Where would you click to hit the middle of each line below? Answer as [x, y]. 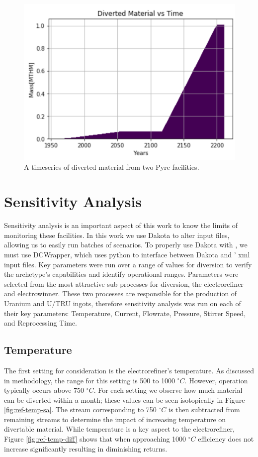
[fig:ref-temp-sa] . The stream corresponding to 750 [80, 409]
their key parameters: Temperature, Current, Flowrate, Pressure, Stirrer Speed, [125, 313]
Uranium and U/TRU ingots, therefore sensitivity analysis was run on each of [123, 303]
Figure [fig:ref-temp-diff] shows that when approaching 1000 [95, 439]
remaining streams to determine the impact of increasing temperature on [115, 419]
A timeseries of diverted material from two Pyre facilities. [112, 167]
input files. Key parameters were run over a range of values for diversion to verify [128, 264]
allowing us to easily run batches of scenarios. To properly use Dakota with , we [126, 245]
